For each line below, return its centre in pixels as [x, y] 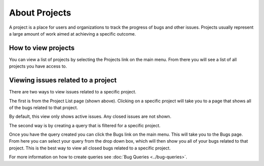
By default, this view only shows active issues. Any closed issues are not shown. [90, 116]
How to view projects [42, 48]
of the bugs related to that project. [44, 108]
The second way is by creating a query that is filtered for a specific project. [85, 125]
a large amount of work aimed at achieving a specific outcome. [73, 34]
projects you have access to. [38, 66]
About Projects [40, 13]
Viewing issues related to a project [63, 80]
